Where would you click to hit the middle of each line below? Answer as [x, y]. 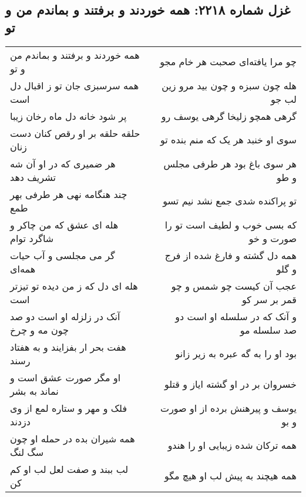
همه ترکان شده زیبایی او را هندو [232, 445]
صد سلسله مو [268, 330]
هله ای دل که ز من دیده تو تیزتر [74, 286]
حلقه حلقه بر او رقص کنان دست [75, 133]
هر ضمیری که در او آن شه [63, 163]
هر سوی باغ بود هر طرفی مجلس [230, 163]
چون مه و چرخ [39, 330]
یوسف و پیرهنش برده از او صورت [228, 408]
